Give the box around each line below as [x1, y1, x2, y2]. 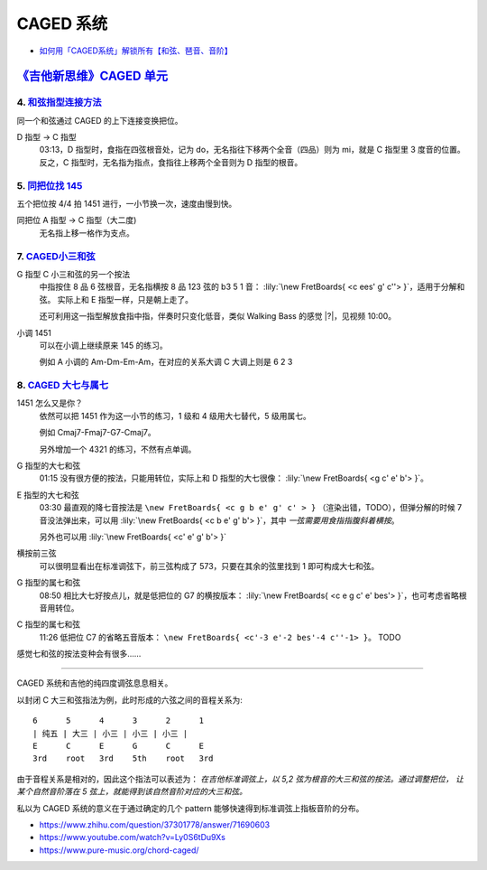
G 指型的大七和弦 [16, 460, 81, 471]
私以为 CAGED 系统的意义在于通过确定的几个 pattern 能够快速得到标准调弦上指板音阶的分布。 [16, 802, 364, 813]
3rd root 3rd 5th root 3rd [32, 753, 214, 763]
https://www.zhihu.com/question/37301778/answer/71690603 [39, 819, 271, 830]
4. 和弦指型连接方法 [16, 96, 103, 108]
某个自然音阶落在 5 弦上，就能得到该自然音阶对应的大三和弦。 [16, 786, 248, 797]
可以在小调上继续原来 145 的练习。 [39, 340, 168, 351]
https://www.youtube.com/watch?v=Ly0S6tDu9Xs [39, 832, 225, 843]
